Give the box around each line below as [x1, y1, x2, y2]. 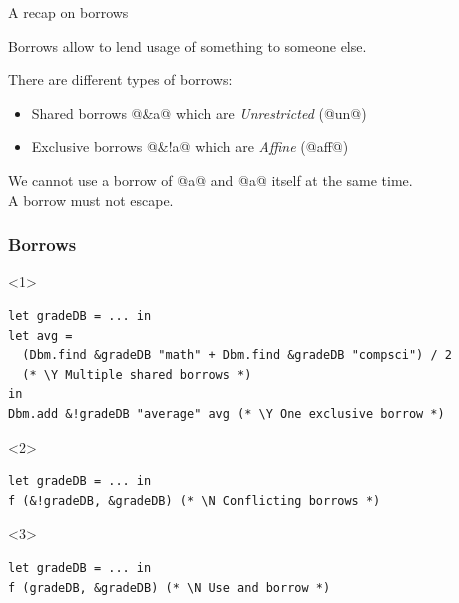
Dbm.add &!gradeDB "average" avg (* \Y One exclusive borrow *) [8, 406, 445, 421]
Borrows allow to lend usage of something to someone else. [8, 35, 367, 56]
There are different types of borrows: [8, 69, 233, 90]
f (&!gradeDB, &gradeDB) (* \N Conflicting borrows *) [8, 493, 381, 508]
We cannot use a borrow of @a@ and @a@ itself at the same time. [8, 169, 413, 190]
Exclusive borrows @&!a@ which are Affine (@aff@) [31, 136, 349, 157]
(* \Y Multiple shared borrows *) [22, 367, 252, 382]
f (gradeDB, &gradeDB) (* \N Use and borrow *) [8, 580, 331, 595]
